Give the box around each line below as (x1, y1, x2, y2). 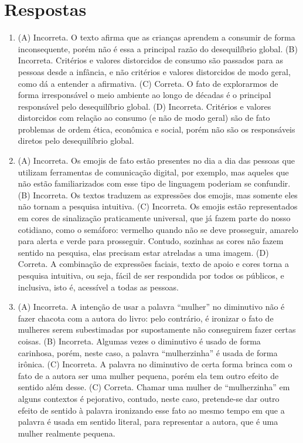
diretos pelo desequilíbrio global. (18, 134, 134, 147)
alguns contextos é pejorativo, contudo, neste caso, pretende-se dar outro (18, 392, 280, 404)
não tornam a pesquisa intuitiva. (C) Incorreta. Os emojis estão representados (18, 200, 298, 212)
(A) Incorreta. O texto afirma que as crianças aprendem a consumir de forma (18, 31, 295, 43)
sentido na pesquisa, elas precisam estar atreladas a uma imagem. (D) (18, 246, 269, 258)
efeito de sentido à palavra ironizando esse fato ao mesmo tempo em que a (18, 404, 285, 416)
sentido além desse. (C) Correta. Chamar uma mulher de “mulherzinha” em (18, 381, 290, 393)
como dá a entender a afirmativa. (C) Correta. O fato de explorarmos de (18, 77, 278, 89)
